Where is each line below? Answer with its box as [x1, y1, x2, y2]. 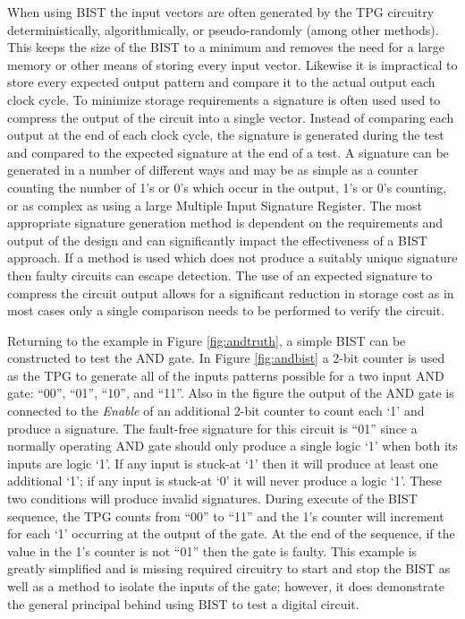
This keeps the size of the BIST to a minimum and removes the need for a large [7, 38, 444, 56]
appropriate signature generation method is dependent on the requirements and [7, 213, 444, 232]
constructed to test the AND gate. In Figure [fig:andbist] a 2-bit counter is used [7, 348, 445, 367]
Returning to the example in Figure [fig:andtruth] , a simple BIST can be [7, 331, 406, 349]
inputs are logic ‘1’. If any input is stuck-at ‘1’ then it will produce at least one [7, 453, 438, 472]
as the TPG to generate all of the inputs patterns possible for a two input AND [7, 365, 444, 384]
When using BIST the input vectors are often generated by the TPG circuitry [7, 3, 435, 21]
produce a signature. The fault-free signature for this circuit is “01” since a [7, 418, 418, 437]
